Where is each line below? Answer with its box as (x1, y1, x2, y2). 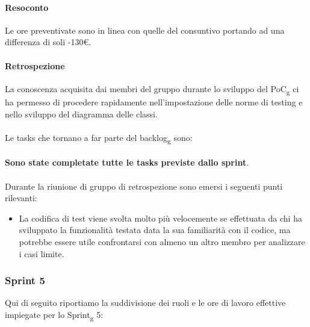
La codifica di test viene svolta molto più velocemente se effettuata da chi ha (19, 211, 302, 224)
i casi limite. (19, 247, 64, 260)
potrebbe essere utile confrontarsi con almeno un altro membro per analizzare (19, 235, 305, 248)
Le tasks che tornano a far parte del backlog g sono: (5, 131, 193, 145)
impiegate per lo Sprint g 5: (5, 308, 104, 322)
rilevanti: (5, 192, 37, 204)
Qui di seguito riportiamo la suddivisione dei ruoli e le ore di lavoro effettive (5, 296, 286, 309)
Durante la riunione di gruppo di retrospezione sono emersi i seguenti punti (5, 179, 283, 192)
